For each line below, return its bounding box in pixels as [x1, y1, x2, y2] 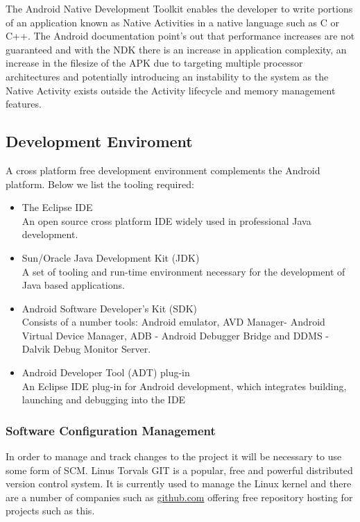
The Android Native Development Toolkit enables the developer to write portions [6, 1, 353, 15]
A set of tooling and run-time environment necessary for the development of [22, 264, 345, 278]
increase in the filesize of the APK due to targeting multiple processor [6, 56, 303, 70]
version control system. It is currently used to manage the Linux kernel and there [6, 476, 352, 491]
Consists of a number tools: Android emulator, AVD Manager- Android [22, 314, 325, 329]
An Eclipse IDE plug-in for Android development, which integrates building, [22, 378, 347, 393]
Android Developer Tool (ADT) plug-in [22, 365, 190, 380]
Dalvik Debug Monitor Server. [22, 342, 151, 356]
